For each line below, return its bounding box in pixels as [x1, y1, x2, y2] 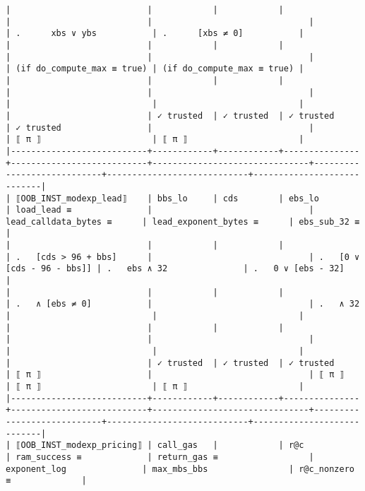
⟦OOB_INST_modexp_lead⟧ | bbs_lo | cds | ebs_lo [16, 193, 319, 203]
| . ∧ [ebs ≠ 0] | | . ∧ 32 [6, 299, 360, 309]
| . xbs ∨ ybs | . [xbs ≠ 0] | [6, 28, 304, 39]
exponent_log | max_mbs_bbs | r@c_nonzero [6, 463, 354, 474]
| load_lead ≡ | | [6, 205, 314, 215]
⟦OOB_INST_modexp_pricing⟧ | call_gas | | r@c [16, 440, 304, 451]
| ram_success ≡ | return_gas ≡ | [6, 451, 314, 462]
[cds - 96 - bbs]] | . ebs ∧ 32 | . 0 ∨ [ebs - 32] [6, 264, 345, 274]
